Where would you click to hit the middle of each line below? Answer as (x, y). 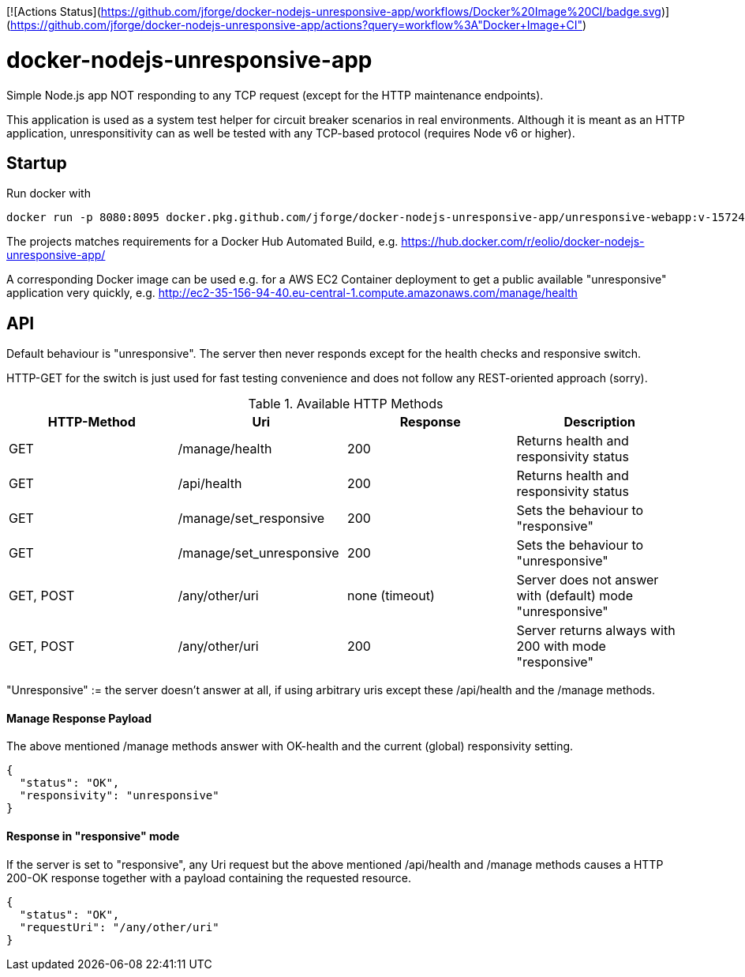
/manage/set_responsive (251, 519)
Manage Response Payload (79, 718)
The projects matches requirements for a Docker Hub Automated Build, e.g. (202, 242)
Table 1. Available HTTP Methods (346, 404)
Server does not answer (588, 580)
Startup (37, 163)
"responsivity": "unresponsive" (119, 796)
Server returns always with (596, 631)
